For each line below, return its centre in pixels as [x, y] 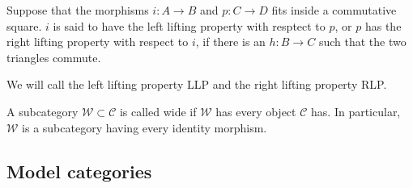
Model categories [79, 171]
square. [24, 25]
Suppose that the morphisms [78, 10]
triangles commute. [54, 57]
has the [383, 25]
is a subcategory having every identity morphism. [145, 127]
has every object [256, 111]
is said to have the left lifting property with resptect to [189, 25]
